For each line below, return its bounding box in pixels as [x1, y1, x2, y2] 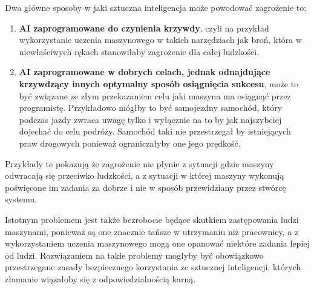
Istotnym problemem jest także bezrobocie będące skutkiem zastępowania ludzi [5, 213, 299, 225]
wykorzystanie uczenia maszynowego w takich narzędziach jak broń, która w [19, 33, 303, 46]
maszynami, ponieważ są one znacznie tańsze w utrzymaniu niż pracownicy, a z [5, 225, 299, 238]
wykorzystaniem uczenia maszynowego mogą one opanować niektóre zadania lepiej [5, 237, 310, 250]
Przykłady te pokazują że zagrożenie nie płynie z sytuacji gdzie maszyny [5, 157, 274, 170]
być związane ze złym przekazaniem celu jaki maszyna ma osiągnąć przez [19, 89, 291, 102]
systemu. [5, 193, 38, 205]
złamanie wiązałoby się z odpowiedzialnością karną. [5, 272, 196, 285]
